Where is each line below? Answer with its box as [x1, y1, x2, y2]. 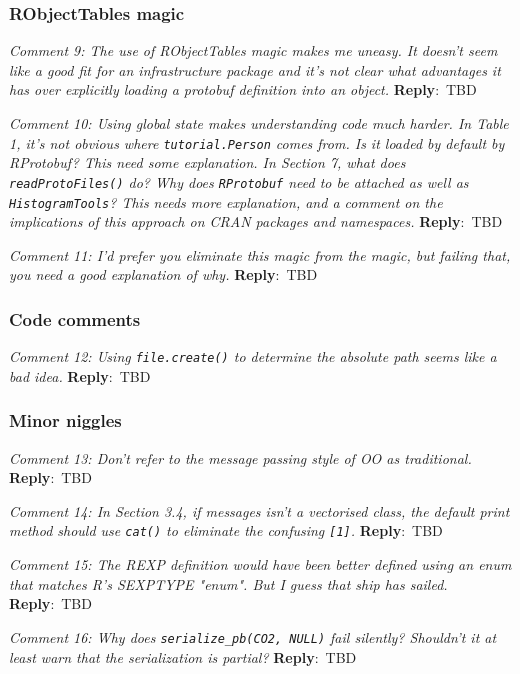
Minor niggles [9, 408, 122, 433]
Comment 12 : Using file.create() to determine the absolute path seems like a [9, 346, 497, 367]
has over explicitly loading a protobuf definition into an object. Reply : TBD [9, 79, 477, 100]
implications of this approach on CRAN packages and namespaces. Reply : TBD [9, 211, 503, 232]
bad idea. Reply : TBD [9, 365, 151, 386]
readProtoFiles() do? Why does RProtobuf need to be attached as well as [9, 171, 469, 192]
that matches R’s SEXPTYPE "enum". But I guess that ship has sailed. [9, 573, 448, 594]
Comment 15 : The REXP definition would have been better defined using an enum [9, 554, 512, 575]
